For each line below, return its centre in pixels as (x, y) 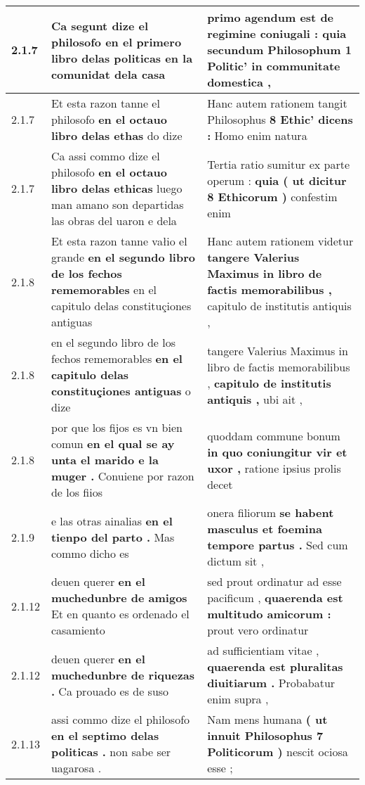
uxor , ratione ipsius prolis (274, 468)
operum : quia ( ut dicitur (277, 180)
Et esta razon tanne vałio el (119, 241)
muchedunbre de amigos (119, 598)
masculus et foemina (265, 529)
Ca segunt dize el (99, 25)
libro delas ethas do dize (117, 135)
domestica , (239, 82)
